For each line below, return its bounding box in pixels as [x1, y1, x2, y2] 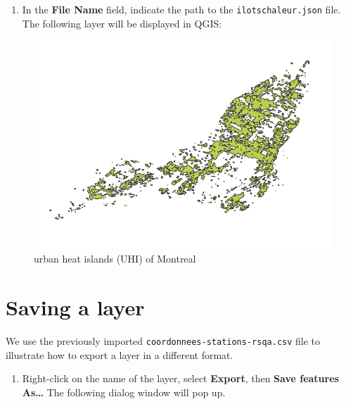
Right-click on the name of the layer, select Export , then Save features [22, 371, 339, 386]
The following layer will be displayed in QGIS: [22, 15, 222, 30]
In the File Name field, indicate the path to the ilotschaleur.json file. [22, 2, 341, 16]
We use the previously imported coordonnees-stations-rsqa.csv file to [6, 333, 321, 348]
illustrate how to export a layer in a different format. [6, 347, 233, 362]
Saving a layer [6, 292, 145, 321]
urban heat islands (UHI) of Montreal [34, 251, 196, 266]
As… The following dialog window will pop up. [22, 384, 226, 399]
